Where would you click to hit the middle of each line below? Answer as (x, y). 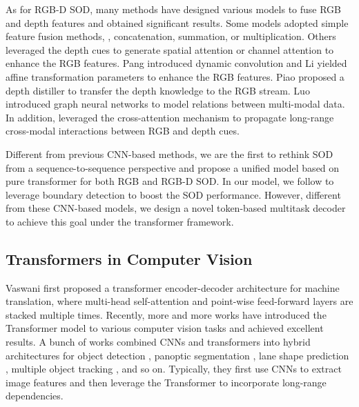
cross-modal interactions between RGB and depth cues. (123, 131)
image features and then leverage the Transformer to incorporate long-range (166, 382)
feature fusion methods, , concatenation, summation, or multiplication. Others (171, 36)
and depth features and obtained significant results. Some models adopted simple (177, 22)
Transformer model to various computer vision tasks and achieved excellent (165, 328)
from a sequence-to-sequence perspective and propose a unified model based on (173, 167)
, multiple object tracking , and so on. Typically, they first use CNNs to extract (174, 369)
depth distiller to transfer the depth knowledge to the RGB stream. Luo (158, 90)
